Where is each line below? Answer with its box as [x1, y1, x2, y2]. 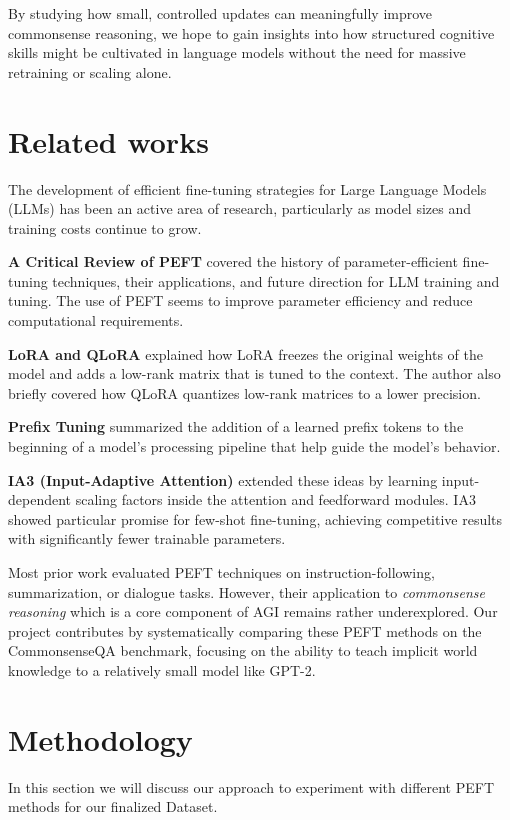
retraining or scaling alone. [8, 61, 172, 82]
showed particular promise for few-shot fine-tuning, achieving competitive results [8, 508, 503, 529]
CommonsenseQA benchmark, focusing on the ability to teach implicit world [8, 640, 478, 661]
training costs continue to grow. [8, 217, 202, 238]
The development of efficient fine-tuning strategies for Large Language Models [8, 178, 487, 199]
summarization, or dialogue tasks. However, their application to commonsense [8, 581, 485, 602]
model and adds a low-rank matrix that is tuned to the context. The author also [8, 363, 501, 384]
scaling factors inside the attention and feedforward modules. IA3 [75, 489, 476, 510]
